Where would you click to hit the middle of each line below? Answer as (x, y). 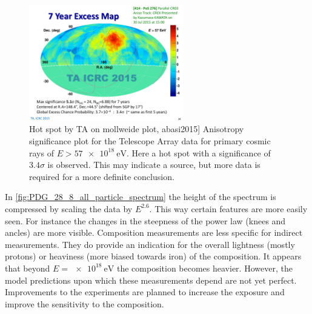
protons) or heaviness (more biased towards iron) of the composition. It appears (153, 256)
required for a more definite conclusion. (102, 176)
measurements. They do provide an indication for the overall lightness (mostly (150, 244)
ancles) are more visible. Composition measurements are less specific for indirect (154, 232)
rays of (41, 152)
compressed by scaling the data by (69, 208)
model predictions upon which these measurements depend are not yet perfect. (151, 280)
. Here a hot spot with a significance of (198, 152)
